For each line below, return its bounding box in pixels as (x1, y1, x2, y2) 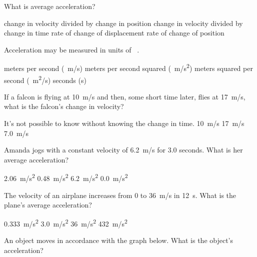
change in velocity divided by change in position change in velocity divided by (4, 17, 243, 28)
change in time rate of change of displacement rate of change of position (4, 27, 224, 38)
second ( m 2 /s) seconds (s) (4, 73, 86, 85)
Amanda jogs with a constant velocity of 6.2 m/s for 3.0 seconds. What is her (4, 144, 243, 155)
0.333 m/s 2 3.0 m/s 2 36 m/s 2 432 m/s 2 (4, 216, 127, 228)
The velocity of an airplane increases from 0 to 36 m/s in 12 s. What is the (4, 189, 236, 200)
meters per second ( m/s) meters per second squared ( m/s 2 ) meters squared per (4, 61, 253, 73)
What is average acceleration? (4, 1, 95, 11)
